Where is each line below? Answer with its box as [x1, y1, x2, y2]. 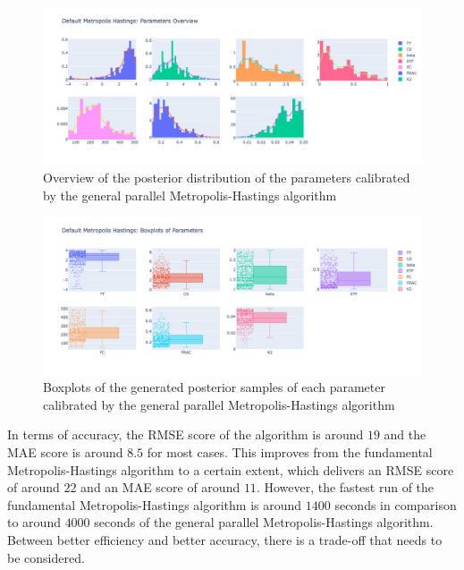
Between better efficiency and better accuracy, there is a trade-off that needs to [7, 530, 443, 549]
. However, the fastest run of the [256, 478, 434, 497]
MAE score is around [7, 442, 123, 461]
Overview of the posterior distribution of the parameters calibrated [43, 167, 410, 186]
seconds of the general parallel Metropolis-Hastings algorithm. [94, 513, 434, 532]
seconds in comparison [334, 495, 457, 514]
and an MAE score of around [80, 478, 240, 497]
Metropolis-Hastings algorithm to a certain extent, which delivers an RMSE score [7, 460, 454, 479]
